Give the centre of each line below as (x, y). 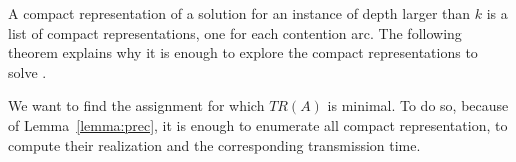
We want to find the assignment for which (136, 105)
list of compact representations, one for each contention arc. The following (235, 32)
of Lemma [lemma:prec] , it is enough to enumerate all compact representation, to (258, 124)
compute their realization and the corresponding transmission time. (214, 144)
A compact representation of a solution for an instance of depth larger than (239, 13)
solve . (27, 71)
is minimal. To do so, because (418, 105)
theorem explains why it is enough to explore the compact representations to (243, 52)
